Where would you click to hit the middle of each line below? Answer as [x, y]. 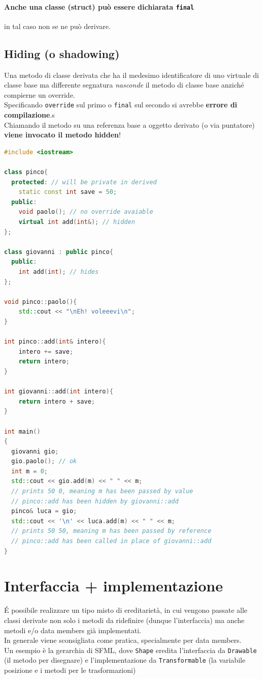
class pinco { [26, 172]
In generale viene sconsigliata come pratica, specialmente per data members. [123, 640]
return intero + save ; [57, 401]
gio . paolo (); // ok [44, 461]
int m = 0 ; [29, 471]
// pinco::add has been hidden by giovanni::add [95, 501]
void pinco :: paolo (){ [41, 302]
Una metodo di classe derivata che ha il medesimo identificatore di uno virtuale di [131, 75]
